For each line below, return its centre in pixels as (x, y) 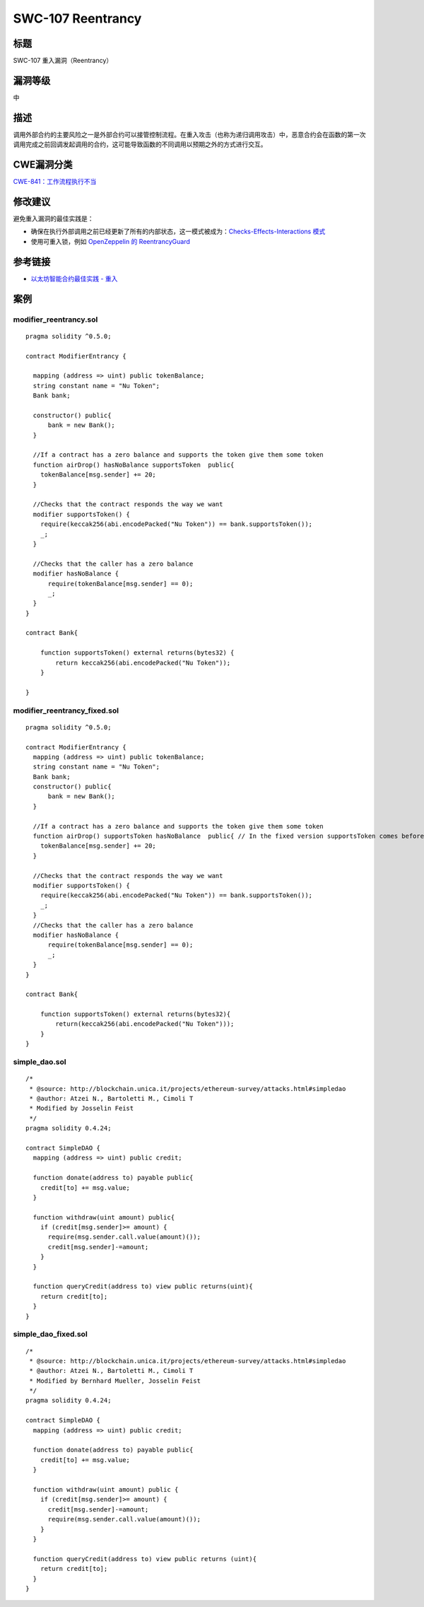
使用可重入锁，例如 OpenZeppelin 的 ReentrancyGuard (111, 241)
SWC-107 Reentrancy (77, 18)
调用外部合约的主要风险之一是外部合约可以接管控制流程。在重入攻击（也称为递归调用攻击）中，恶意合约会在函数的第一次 (189, 134)
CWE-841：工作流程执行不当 (55, 182)
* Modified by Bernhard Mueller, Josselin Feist (115, 1381)
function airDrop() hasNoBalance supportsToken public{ (134, 464)
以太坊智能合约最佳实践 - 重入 (74, 279)
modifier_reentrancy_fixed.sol (66, 711)
